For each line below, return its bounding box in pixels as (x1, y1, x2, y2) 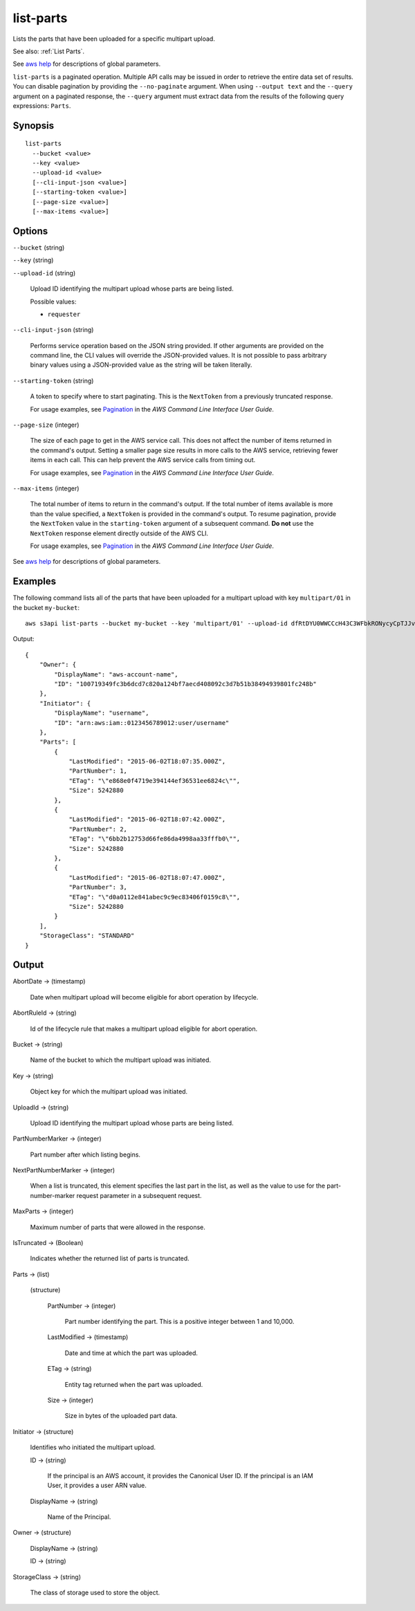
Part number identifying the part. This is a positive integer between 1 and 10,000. (64, 1318, 295, 1325)
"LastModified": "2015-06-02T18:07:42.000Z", (68, 816, 226, 823)
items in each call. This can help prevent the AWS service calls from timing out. (30, 456, 256, 464)
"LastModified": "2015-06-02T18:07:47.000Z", (68, 874, 226, 881)
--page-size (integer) (12, 421, 80, 429)
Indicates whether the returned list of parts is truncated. (30, 1254, 190, 1262)
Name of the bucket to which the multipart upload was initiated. (30, 1056, 211, 1065)
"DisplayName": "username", (54, 709, 149, 717)
